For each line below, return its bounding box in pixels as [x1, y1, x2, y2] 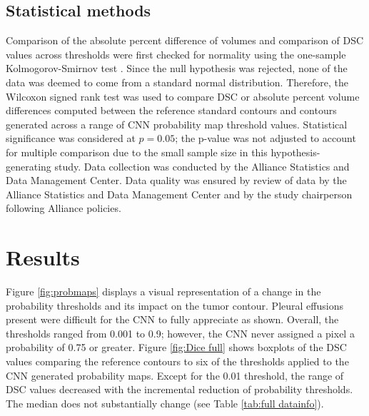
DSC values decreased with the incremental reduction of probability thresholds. [6, 382, 353, 397]
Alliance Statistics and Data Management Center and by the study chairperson [6, 186, 353, 201]
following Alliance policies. [6, 201, 121, 215]
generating [6, 158, 51, 173]
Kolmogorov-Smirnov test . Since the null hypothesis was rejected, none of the [6, 61, 348, 76]
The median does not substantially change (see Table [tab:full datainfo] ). [6, 395, 324, 410]
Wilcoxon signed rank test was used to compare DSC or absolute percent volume [6, 88, 360, 103]
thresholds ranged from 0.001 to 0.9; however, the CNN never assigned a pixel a [6, 325, 355, 340]
